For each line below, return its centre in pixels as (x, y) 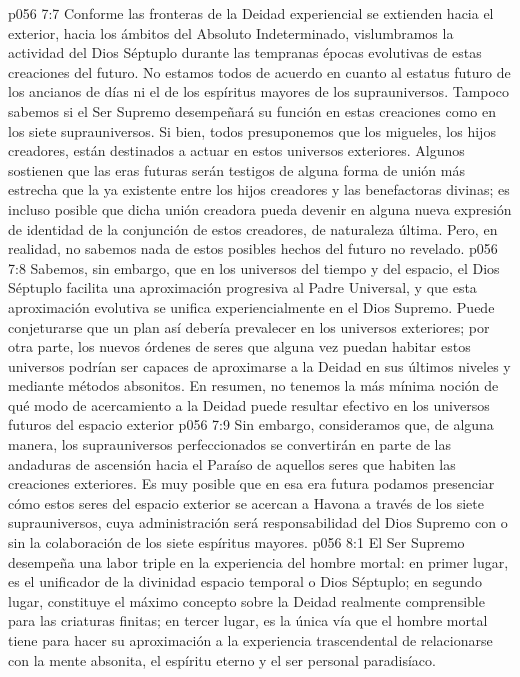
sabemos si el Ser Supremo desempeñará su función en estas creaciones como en (252, 110)
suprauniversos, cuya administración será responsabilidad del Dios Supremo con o (258, 522)
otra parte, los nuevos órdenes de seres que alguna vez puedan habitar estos (239, 346)
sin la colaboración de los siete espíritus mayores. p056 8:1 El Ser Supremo (236, 542)
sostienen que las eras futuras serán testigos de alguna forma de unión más (236, 169)
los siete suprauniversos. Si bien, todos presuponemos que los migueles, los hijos (252, 130)
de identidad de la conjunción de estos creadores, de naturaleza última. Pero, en (253, 228)
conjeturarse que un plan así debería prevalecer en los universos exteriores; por (249, 326)
